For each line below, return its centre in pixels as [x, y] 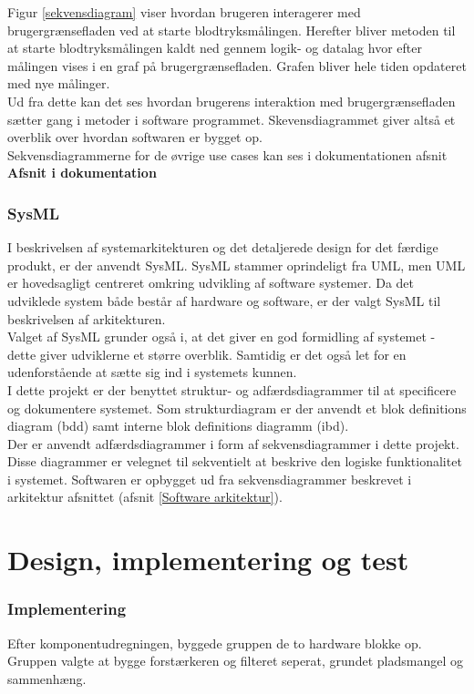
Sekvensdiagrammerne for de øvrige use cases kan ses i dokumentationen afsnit [227, 154]
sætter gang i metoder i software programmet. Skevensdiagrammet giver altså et [232, 119]
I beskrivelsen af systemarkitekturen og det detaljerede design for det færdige [223, 247]
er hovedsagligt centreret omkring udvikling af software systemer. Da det [211, 283]
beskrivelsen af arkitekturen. [87, 318]
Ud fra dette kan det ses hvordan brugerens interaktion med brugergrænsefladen [232, 101]
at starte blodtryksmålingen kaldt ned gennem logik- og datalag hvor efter [215, 48]
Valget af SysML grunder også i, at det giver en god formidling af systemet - [222, 337]
